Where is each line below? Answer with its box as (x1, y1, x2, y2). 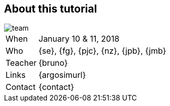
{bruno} (38, 58, 68, 68)
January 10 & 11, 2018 (38, 34, 120, 44)
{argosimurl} (38, 70, 86, 80)
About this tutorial (4, 3, 97, 15)
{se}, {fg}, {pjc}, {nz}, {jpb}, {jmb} (38, 46, 166, 56)
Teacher (6, 58, 37, 68)
